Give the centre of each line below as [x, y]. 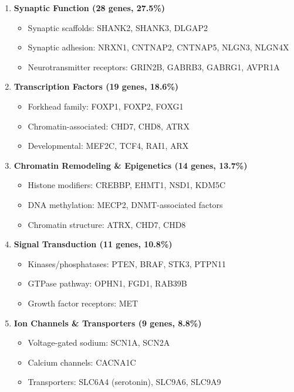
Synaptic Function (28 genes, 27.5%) [89, 8]
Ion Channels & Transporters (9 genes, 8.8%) [108, 323]
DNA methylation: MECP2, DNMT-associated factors [125, 204]
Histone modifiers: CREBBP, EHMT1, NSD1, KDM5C [127, 185]
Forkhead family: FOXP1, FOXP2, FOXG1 [106, 106]
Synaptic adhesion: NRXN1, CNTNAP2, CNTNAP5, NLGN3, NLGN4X [158, 47]
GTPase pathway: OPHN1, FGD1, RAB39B [107, 283]
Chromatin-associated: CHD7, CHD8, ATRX [109, 126]
